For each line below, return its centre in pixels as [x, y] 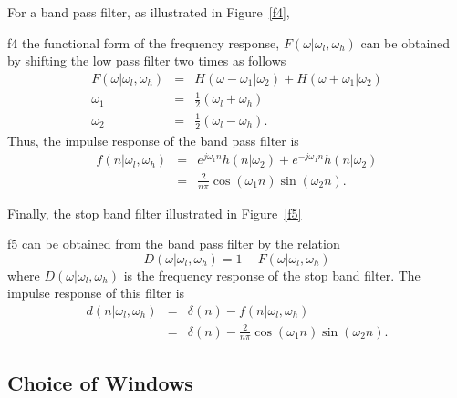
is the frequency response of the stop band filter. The [272, 275]
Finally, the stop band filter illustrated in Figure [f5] [155, 213]
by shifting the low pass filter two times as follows [147, 61]
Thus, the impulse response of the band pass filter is [153, 140]
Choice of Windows [100, 382]
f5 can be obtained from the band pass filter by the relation [174, 244]
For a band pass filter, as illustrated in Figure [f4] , [149, 12]
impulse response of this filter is [96, 293]
